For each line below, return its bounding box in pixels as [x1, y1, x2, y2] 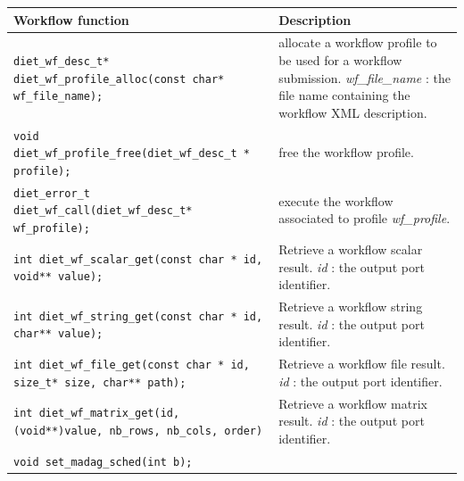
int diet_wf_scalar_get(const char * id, [13, 253, 263, 266]
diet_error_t [13, 187, 90, 200]
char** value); [13, 328, 104, 341]
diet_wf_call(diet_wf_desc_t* [13, 204, 193, 218]
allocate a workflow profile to [278, 33, 437, 52]
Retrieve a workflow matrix [278, 394, 427, 412]
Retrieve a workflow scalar [278, 240, 423, 258]
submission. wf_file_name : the [278, 68, 451, 87]
